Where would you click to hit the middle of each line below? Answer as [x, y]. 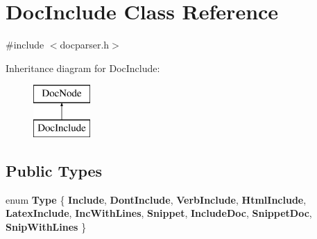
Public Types [54, 170]
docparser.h [85, 45]
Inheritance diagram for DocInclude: [83, 68]
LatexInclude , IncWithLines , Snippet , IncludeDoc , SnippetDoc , [159, 213]
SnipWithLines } [46, 226]
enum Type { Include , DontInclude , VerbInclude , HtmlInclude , [156, 199]
